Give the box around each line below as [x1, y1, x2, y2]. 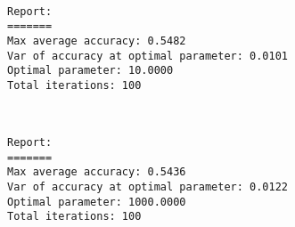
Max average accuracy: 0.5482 [7, 34, 186, 47]
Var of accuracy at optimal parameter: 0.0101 [7, 49, 288, 62]
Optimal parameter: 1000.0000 [7, 195, 186, 208]
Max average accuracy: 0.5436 [7, 166, 186, 179]
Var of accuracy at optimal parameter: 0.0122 [7, 181, 288, 194]
